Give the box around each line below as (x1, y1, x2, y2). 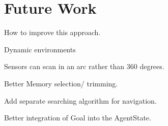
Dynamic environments (4, 44, 76, 54)
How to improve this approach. (4, 27, 101, 38)
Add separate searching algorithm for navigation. (4, 95, 157, 106)
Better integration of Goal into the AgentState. (4, 112, 151, 123)
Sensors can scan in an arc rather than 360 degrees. (4, 61, 164, 72)
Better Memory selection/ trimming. (4, 78, 118, 88)
